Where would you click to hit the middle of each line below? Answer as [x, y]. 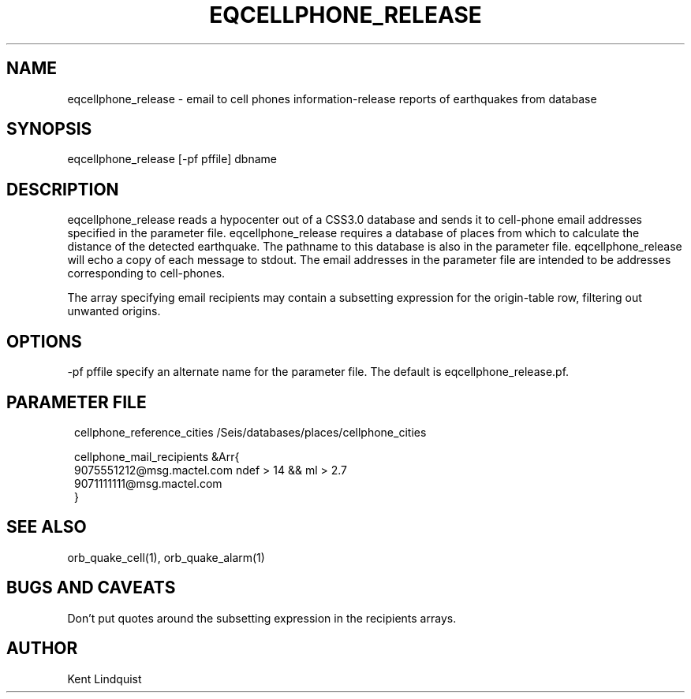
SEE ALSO [47, 527]
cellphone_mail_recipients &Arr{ [157, 456]
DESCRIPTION [63, 189]
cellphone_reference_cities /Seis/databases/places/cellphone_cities [250, 432]
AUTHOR [42, 649]
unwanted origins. [114, 311]
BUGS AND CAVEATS [91, 588]
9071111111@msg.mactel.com [148, 483]
